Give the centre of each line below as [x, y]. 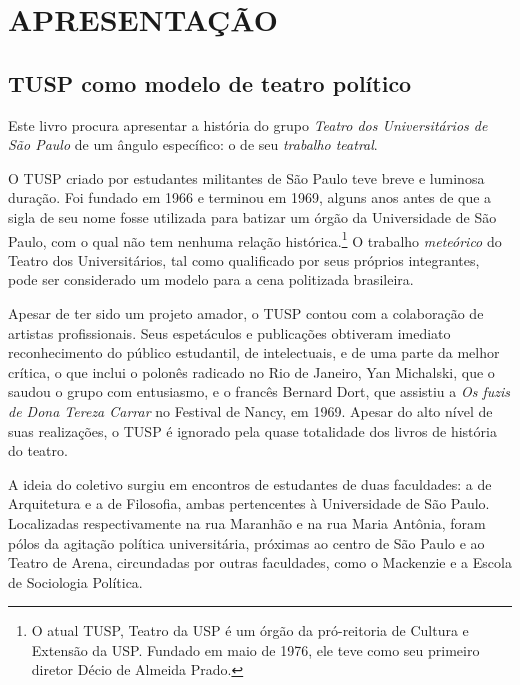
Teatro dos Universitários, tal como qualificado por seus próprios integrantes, [244, 259]
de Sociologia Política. [75, 581]
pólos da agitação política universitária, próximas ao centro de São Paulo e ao [246, 542]
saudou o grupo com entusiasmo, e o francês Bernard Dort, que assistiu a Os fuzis [259, 391]
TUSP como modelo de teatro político [210, 82]
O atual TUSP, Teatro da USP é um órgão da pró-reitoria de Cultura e [250, 630]
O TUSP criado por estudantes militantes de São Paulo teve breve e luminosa [246, 177]
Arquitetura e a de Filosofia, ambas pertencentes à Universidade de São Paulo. [249, 503]
